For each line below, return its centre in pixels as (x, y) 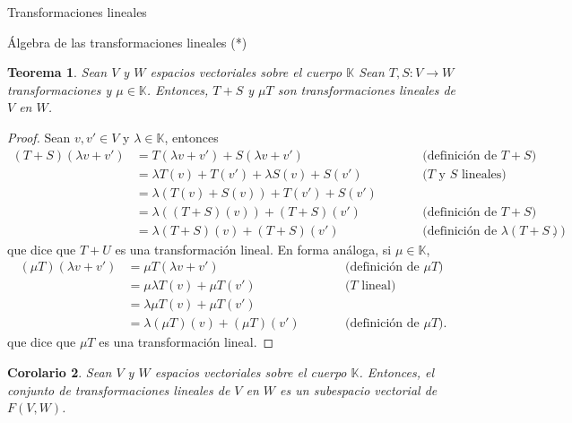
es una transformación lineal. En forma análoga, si (253, 249)
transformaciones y (60, 89)
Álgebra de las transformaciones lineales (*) (127, 42)
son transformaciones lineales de (366, 89)
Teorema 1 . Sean (57, 72)
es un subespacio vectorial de (359, 389)
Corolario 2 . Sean (60, 372)
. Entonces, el (397, 372)
